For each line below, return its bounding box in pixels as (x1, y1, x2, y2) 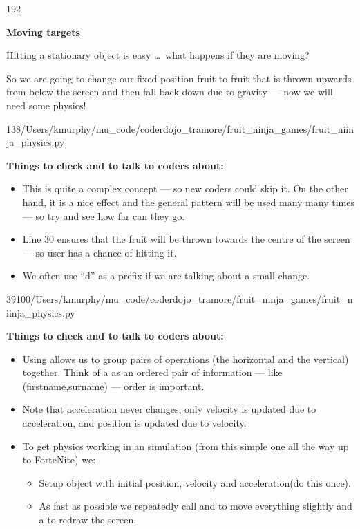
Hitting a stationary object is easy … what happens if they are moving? (6, 48, 310, 62)
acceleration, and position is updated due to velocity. (22, 416, 247, 430)
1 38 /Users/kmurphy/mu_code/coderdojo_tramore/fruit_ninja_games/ (6, 121, 312, 136)
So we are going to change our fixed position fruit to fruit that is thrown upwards (6, 71, 352, 85)
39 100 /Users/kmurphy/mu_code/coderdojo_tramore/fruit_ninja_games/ (6, 291, 322, 306)
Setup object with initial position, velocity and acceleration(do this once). (39, 475, 351, 490)
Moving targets (6, 24, 80, 39)
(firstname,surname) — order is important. (22, 378, 205, 393)
